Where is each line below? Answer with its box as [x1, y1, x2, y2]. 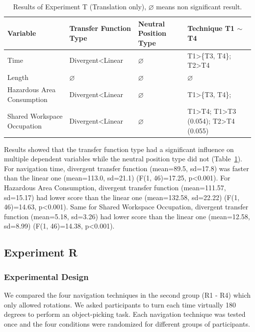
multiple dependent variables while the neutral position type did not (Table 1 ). [4, 153, 243, 164]
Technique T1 [187, 23, 235, 33]
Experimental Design [4, 270, 89, 282]
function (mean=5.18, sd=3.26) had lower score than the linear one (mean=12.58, [4, 211, 250, 221]
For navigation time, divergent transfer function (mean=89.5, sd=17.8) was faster [4, 163, 249, 173]
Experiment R [4, 245, 77, 260]
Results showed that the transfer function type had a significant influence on [4, 144, 234, 154]
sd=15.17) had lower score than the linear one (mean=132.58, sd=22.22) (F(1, [4, 192, 240, 202]
